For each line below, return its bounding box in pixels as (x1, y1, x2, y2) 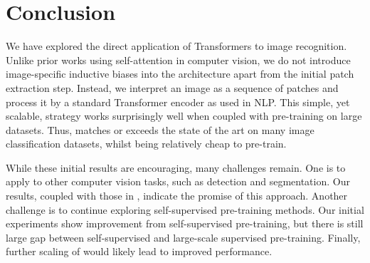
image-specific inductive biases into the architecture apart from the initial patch (6, 66, 354, 81)
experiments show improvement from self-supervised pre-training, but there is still (6, 216, 364, 231)
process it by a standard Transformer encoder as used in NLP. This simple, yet (6, 94, 350, 109)
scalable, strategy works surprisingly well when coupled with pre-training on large (6, 108, 362, 123)
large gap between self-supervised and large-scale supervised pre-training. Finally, (6, 230, 361, 244)
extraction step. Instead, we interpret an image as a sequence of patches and (6, 80, 339, 95)
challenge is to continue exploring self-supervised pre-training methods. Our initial (6, 202, 364, 217)
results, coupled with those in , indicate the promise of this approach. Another (6, 188, 348, 203)
